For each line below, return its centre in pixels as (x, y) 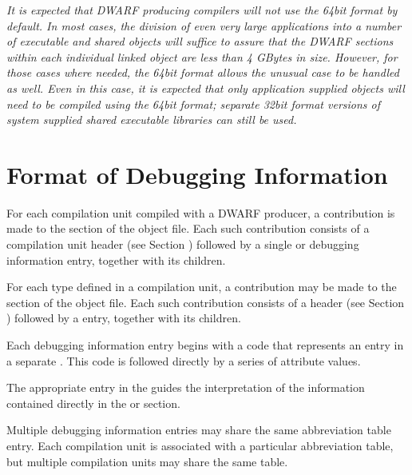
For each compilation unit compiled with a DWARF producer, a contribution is (201, 212)
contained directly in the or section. (93, 403)
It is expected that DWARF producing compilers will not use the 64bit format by (202, 10)
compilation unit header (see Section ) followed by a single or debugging (183, 244)
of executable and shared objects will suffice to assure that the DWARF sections (200, 41)
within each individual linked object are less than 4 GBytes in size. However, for (202, 56)
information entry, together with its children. (116, 259)
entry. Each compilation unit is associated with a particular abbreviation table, (200, 445)
